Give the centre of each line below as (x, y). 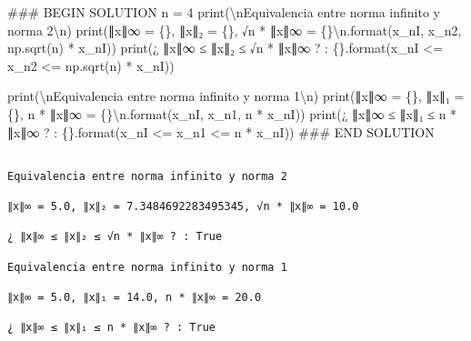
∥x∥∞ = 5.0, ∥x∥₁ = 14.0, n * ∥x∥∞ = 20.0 (135, 298)
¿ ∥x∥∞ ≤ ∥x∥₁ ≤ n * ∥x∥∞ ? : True (111, 328)
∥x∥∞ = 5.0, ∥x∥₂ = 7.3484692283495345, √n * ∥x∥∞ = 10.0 (183, 207)
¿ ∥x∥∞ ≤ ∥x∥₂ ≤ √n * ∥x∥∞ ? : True (115, 237)
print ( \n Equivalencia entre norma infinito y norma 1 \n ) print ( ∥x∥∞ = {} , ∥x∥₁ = (236, 96)
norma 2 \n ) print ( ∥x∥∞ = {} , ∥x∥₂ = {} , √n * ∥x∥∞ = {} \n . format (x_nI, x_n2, (235, 30)
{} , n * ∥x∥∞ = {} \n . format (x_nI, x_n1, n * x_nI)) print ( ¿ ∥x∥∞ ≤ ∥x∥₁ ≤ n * (232, 113)
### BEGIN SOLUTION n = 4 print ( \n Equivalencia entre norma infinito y (224, 12)
